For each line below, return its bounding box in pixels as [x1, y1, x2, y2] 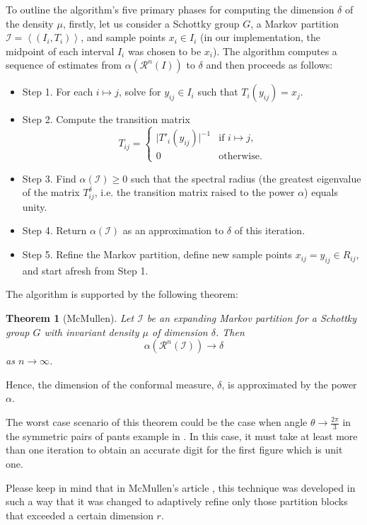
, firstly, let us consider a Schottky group [62, 16, 240, 30]
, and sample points [81, 30, 166, 45]
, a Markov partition [250, 16, 339, 30]
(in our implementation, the [200, 30, 321, 45]
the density [6, 16, 54, 30]
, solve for [118, 84, 161, 99]
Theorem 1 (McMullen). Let [6, 311, 134, 325]
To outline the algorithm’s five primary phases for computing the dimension [6, 2, 334, 16]
